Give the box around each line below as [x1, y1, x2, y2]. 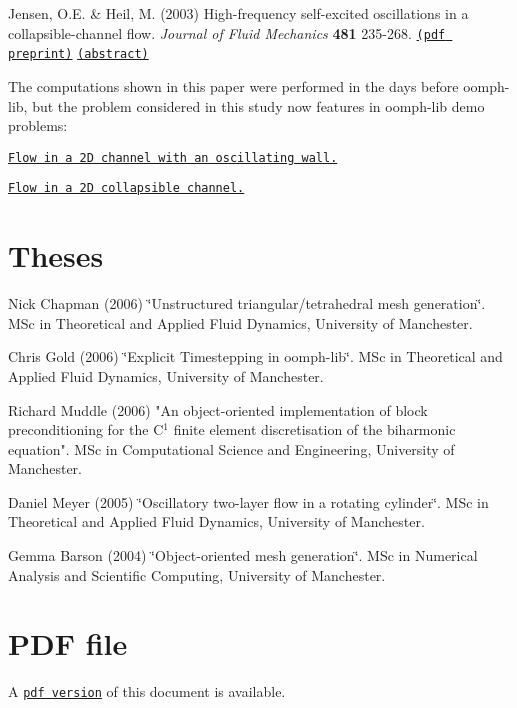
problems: [8, 115, 68, 136]
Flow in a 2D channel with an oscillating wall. [8, 150, 338, 165]
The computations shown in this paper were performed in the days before [8, 75, 459, 96]
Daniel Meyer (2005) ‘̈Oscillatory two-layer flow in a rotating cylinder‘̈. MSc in [8, 491, 489, 512]
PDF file [8, 623, 128, 664]
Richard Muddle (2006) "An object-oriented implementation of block [8, 399, 428, 420]
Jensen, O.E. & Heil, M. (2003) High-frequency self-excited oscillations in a [8, 3, 469, 23]
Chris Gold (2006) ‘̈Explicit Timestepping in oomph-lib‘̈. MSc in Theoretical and [8, 346, 503, 367]
